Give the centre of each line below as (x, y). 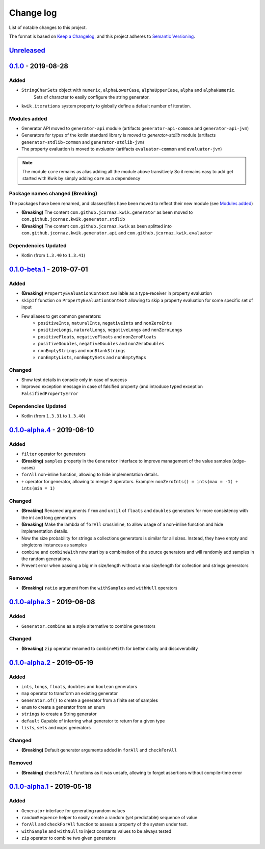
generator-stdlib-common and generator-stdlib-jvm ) (83, 142)
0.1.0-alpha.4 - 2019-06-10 (52, 430)
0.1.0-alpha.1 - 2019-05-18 (50, 786)
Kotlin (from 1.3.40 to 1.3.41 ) (53, 256)
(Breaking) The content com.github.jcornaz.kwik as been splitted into (96, 226)
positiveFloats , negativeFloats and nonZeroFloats (97, 336)
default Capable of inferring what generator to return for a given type (93, 720)
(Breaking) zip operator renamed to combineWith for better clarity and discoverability (110, 648)
